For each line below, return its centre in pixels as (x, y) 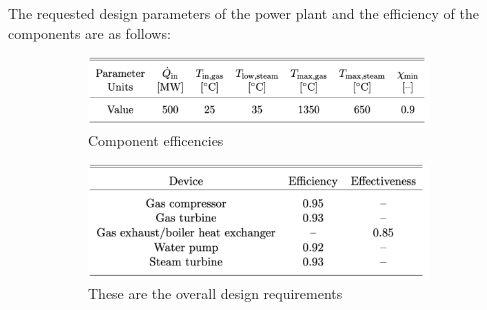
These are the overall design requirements (215, 293)
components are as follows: (89, 32)
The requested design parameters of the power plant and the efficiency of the (243, 13)
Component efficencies (156, 139)
